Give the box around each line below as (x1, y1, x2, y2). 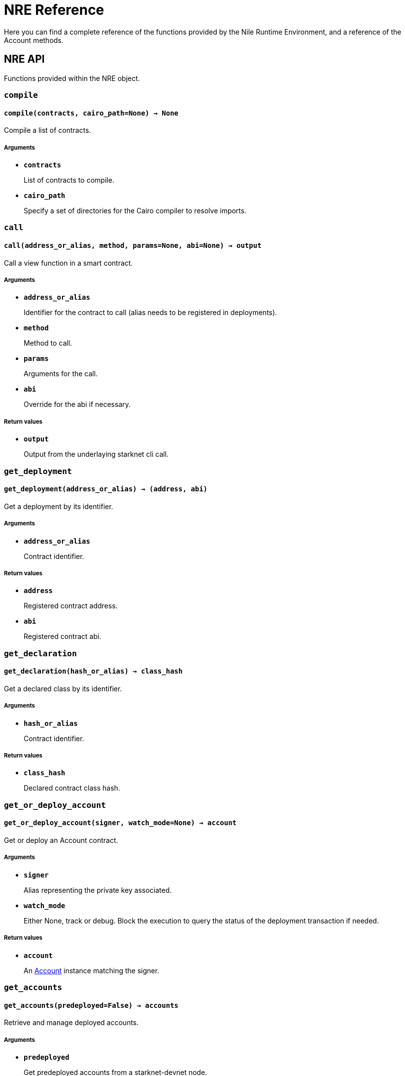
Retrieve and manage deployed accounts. (4, 1018, 139, 1027)
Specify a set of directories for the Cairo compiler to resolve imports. (24, 206, 247, 215)
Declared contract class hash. (24, 784, 120, 793)
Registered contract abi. (24, 632, 101, 641)
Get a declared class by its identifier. (4, 684, 122, 693)
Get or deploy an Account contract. (4, 836, 118, 845)
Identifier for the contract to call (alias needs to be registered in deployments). (24, 308, 277, 317)
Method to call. (24, 339, 72, 348)
